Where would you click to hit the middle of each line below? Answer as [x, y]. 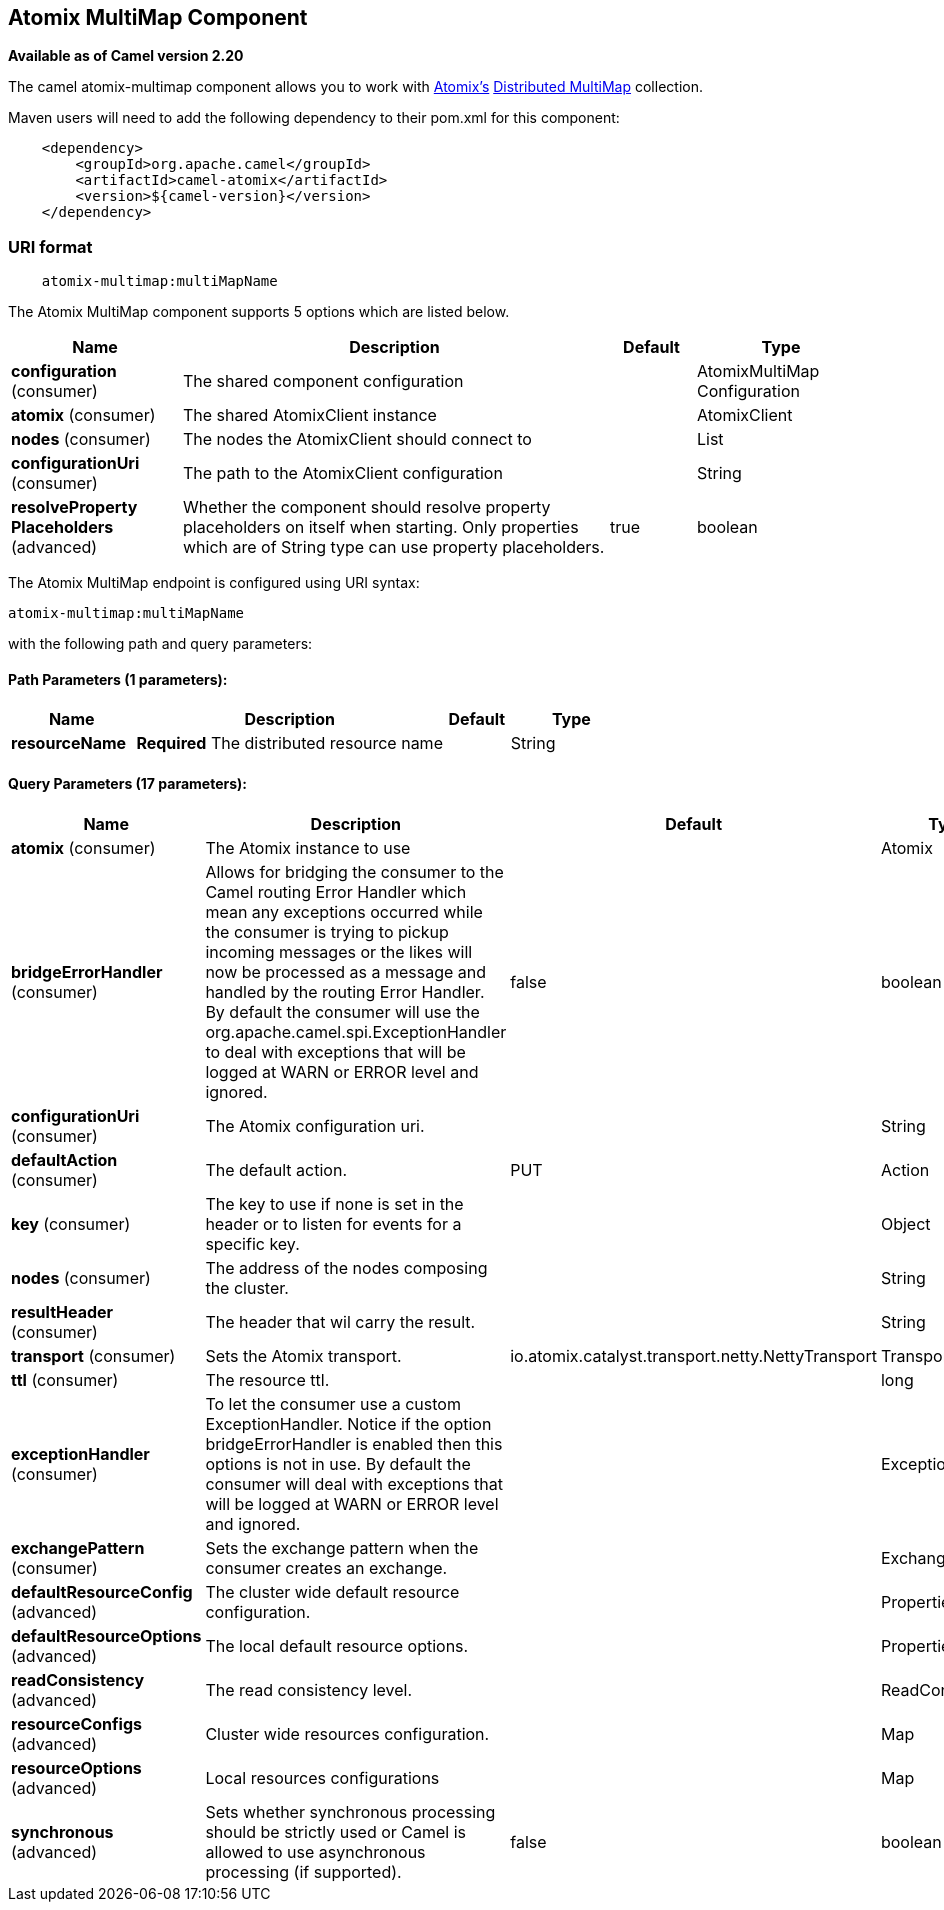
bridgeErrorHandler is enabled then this [354, 1443]
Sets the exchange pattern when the [342, 1547]
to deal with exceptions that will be [335, 1051]
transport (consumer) [93, 1355]
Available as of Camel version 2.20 [126, 56]
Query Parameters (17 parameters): [127, 783]
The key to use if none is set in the [334, 1203]
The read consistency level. [309, 1689]
